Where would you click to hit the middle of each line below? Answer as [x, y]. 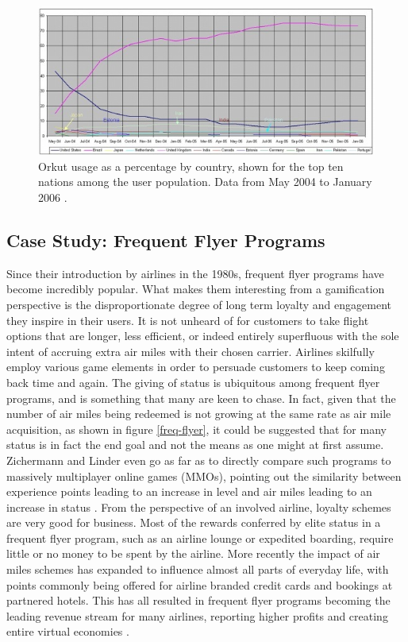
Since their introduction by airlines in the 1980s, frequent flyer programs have [195, 273]
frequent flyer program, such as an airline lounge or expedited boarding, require [200, 538]
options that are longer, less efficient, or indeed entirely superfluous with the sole [203, 336]
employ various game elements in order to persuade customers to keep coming [196, 367]
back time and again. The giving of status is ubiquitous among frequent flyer [193, 382]
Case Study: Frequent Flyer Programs [166, 240]
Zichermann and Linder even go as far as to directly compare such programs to [199, 460]
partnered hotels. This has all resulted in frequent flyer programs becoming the [198, 600]
